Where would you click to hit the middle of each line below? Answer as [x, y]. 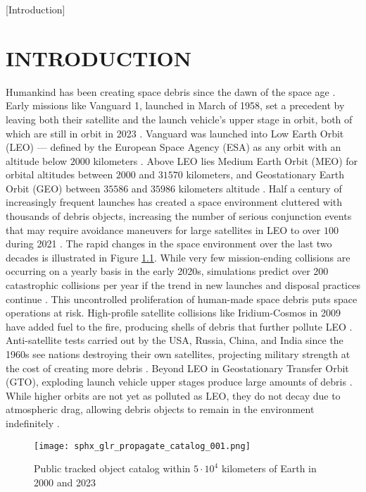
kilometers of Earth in [269, 468]
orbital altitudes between [59, 174]
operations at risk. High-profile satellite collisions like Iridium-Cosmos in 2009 [173, 313]
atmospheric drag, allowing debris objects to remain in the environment [160, 409]
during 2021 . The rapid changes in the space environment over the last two [169, 244]
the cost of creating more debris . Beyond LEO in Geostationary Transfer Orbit [177, 368]
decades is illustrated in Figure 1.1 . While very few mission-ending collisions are [178, 257]
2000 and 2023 [65, 482]
